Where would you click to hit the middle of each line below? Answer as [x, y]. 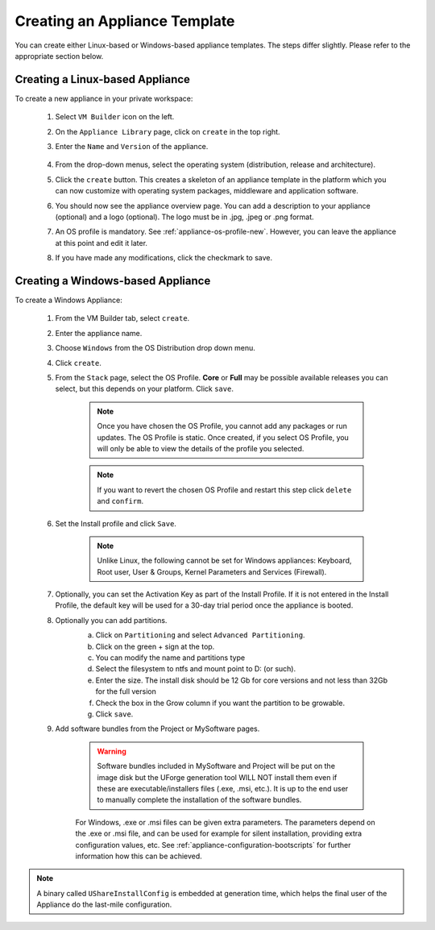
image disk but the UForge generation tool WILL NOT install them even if [217, 777]
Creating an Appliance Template [125, 21]
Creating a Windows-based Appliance [113, 281]
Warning [112, 751]
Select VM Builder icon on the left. [115, 117]
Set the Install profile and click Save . [116, 523]
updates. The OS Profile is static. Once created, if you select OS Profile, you [223, 437]
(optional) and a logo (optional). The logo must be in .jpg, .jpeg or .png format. [184, 217]
